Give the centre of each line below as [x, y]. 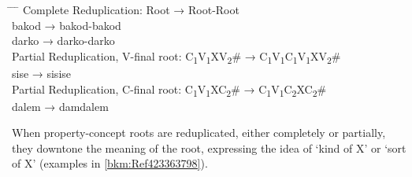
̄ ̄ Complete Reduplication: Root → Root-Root [126, 9]
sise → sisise [42, 73]
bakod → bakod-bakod [67, 25]
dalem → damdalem [60, 106]
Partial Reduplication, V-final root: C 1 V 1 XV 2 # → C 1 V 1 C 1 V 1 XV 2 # [176, 57]
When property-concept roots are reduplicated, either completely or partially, [199, 133]
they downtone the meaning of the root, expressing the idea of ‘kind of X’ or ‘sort [209, 147]
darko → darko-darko [63, 41]
